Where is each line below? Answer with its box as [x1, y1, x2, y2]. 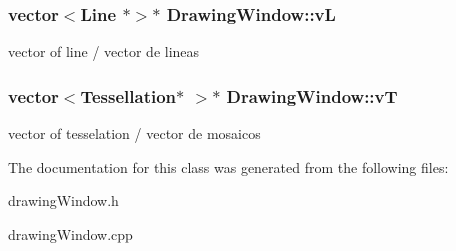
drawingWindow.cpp [8, 223, 133, 244]
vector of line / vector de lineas [8, 41, 200, 62]
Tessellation [80, 83, 177, 108]
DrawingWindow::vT [226, 83, 398, 108]
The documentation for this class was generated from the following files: [8, 156, 449, 177]
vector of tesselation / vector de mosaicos [8, 123, 261, 144]
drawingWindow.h [8, 190, 119, 211]
